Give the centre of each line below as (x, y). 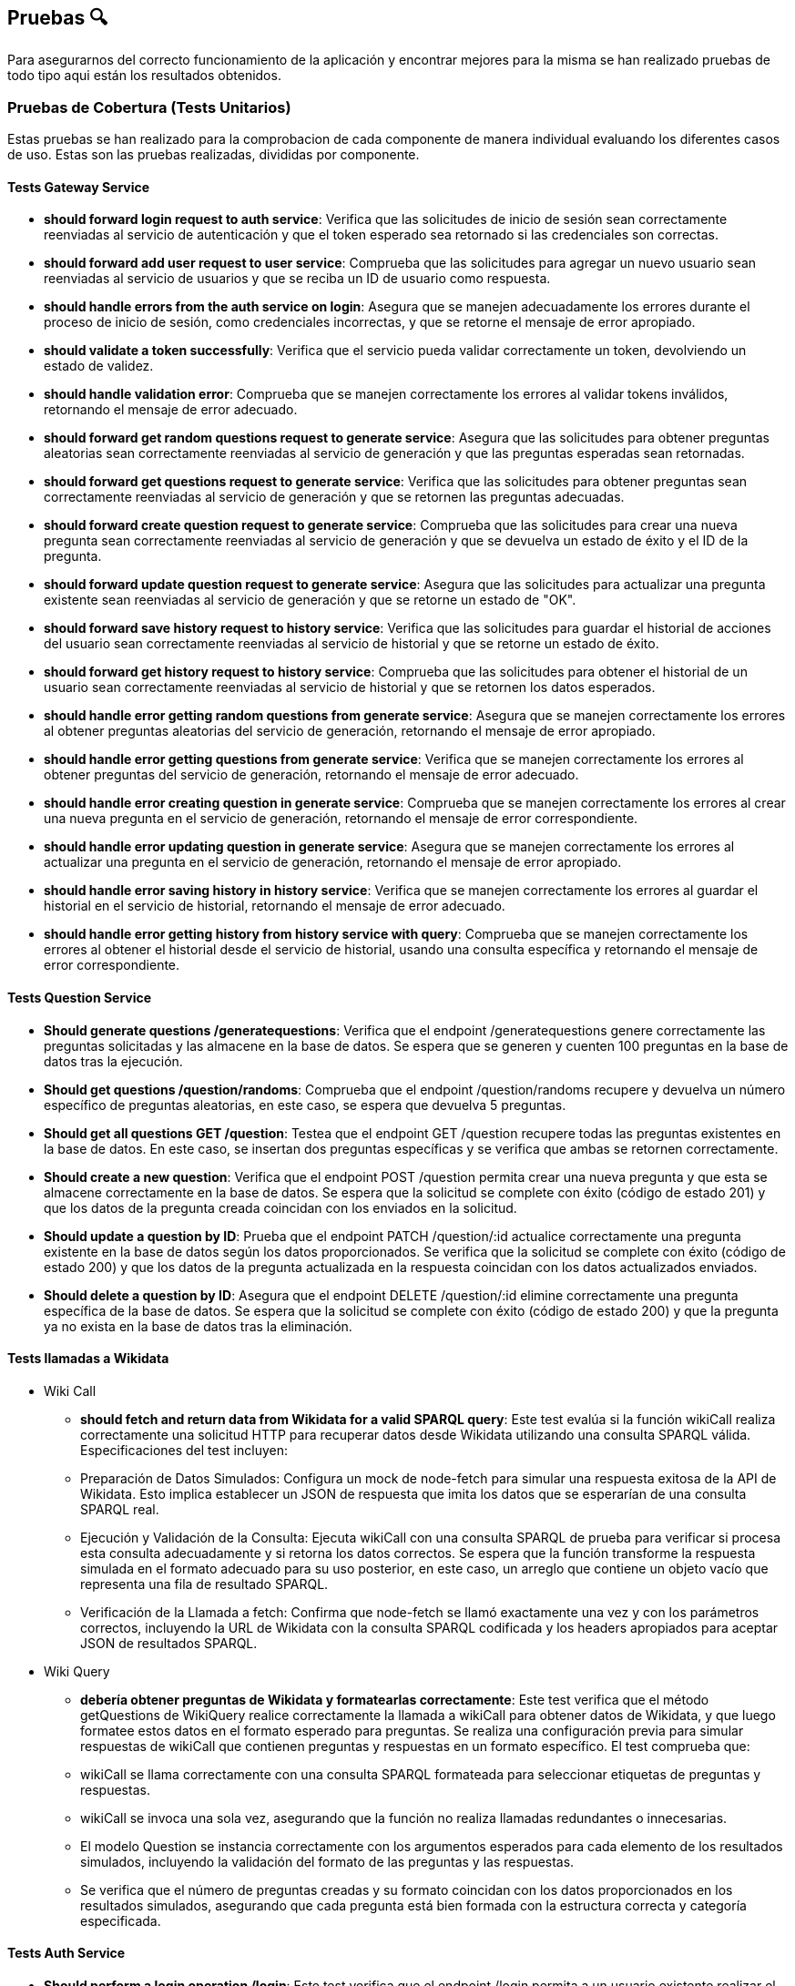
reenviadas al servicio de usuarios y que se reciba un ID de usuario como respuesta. (297, 279)
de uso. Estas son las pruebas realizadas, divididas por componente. (214, 155)
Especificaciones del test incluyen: (184, 1450)
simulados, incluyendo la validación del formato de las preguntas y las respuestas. (327, 1861)
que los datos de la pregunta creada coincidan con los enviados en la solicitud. (280, 1207)
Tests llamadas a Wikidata (88, 1359)
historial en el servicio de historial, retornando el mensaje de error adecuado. (275, 906)
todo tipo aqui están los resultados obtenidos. (144, 76)
